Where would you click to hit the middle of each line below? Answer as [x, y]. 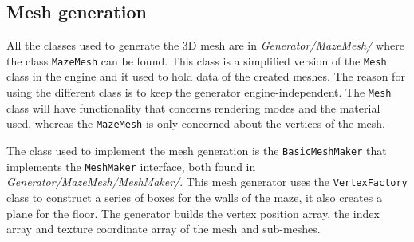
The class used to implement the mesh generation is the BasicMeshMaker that [197, 150]
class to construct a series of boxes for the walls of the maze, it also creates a [194, 197]
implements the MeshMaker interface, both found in [131, 166]
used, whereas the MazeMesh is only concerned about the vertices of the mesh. [196, 123]
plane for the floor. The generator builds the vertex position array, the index [193, 213]
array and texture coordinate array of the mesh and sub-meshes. [164, 229]
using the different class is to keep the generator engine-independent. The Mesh [199, 92]
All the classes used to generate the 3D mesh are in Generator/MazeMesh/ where [205, 45]
